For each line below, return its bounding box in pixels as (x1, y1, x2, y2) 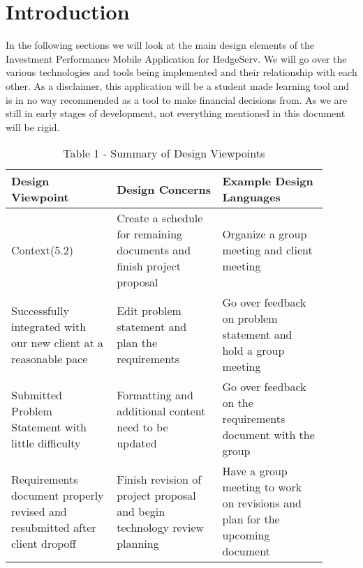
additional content (117, 402, 206, 419)
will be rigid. (6, 119, 60, 134)
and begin (117, 502, 165, 519)
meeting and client (222, 242, 313, 259)
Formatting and (117, 386, 193, 403)
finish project (117, 258, 181, 275)
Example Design (222, 173, 313, 190)
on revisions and (222, 495, 302, 512)
